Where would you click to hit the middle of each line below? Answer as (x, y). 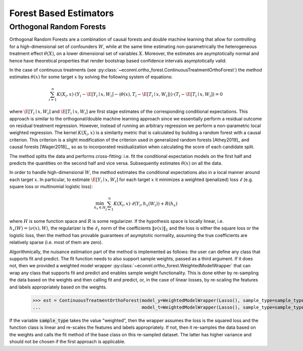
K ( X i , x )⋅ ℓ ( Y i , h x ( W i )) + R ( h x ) (145, 204)
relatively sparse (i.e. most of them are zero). (56, 243)
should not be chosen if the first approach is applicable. (67, 342)
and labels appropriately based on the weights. (58, 287)
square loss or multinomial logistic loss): (51, 187)
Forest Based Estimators (62, 13)
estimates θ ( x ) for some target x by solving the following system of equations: (91, 77)
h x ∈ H (100, 208)
